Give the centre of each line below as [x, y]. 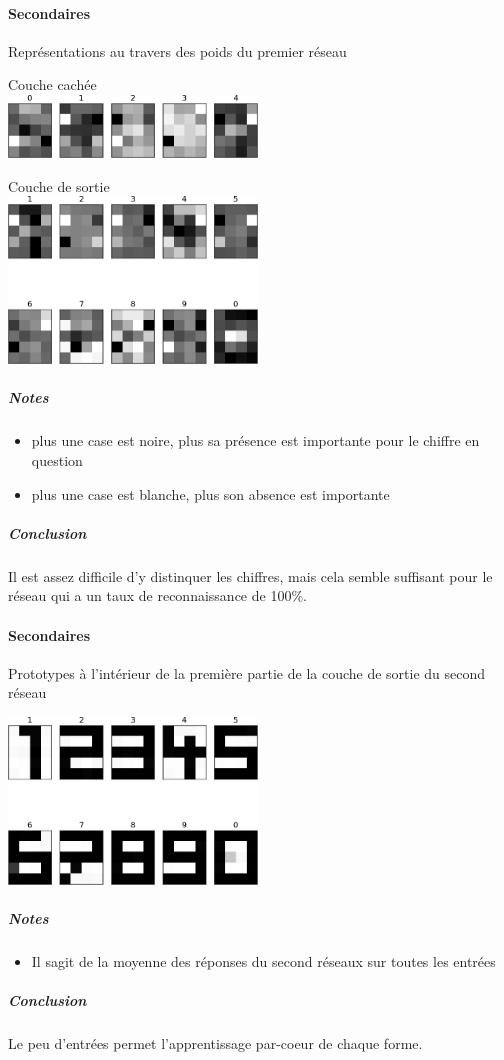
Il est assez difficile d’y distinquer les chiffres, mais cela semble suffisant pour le [250, 575]
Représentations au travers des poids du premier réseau [177, 50]
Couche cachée [52, 84]
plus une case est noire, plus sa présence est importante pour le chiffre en [255, 440]
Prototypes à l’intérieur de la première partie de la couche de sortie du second [247, 672]
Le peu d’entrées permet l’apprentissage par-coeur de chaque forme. [215, 1043]
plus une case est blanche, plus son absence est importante [210, 493]
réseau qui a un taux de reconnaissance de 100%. [157, 595]
